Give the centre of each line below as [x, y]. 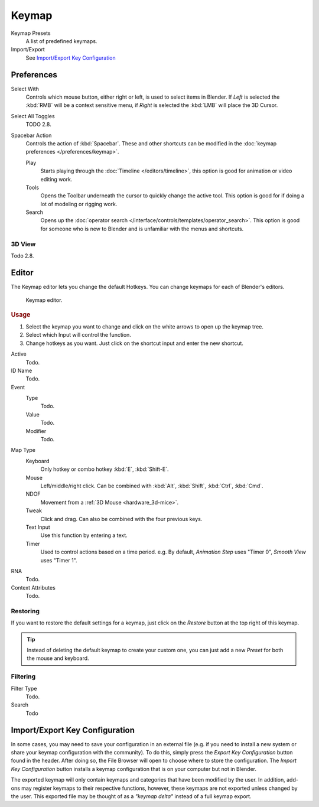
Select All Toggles [33, 116]
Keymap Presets [31, 33]
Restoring [25, 611]
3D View [23, 244]
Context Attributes [33, 587]
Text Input [38, 527]
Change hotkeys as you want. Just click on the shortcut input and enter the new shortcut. [134, 343]
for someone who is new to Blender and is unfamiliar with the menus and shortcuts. [142, 229]
